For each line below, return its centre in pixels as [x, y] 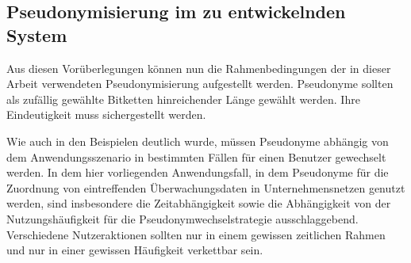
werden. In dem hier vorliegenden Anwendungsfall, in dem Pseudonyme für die [198, 172]
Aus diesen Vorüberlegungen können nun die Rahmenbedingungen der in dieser [199, 68]
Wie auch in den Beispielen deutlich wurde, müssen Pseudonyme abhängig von [198, 141]
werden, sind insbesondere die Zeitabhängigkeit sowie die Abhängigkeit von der [199, 203]
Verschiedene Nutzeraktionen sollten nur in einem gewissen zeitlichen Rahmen [196, 234]
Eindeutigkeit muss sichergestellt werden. [106, 114]
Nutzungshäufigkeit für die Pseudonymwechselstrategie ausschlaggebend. [182, 218]
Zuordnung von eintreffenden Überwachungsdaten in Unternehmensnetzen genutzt [206, 187]
